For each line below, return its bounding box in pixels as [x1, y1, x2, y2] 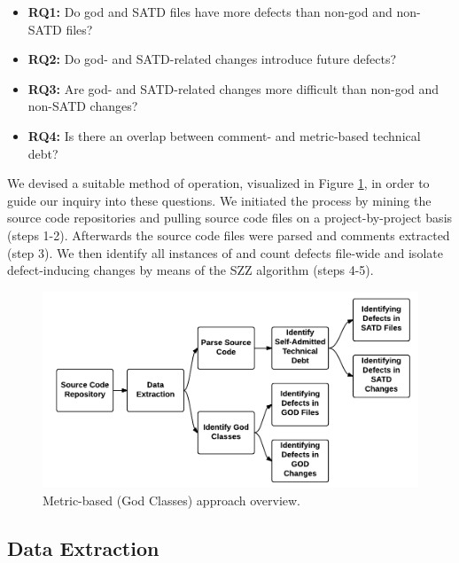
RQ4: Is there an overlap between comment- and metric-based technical [27, 126, 421, 145]
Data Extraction [7, 534, 159, 561]
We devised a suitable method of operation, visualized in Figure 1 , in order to [7, 174, 430, 192]
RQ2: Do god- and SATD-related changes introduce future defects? [27, 50, 397, 68]
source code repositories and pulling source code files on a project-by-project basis [7, 208, 453, 227]
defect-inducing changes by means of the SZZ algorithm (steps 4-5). [7, 261, 374, 279]
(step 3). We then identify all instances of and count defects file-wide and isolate [7, 243, 443, 262]
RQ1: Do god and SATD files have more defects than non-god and [27, 3, 393, 20]
